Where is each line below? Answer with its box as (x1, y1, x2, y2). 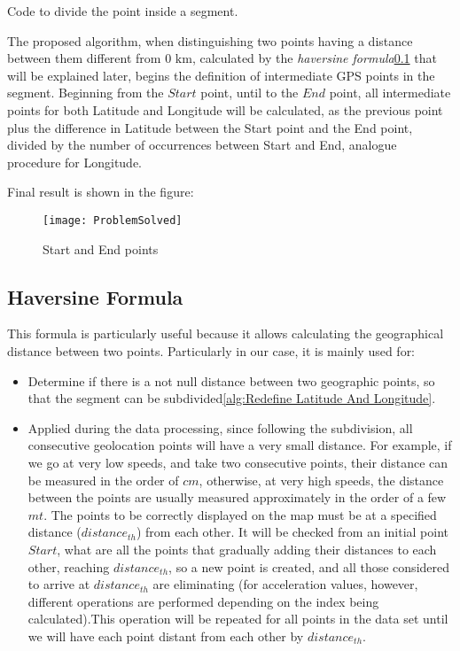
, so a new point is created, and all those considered (168, 557, 450, 576)
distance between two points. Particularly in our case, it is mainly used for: (7, 341, 416, 360)
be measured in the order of (27, 470, 179, 489)
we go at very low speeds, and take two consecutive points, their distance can (27, 453, 448, 471)
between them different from (7, 49, 161, 67)
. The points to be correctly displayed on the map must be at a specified (43, 505, 437, 523)
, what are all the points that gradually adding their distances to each (57, 539, 437, 558)
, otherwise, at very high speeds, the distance (199, 470, 444, 489)
